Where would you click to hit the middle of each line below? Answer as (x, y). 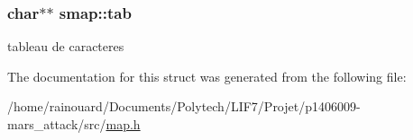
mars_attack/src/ (57, 124)
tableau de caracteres (66, 46)
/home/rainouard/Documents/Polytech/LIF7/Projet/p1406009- (184, 106)
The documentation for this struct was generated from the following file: (207, 76)
